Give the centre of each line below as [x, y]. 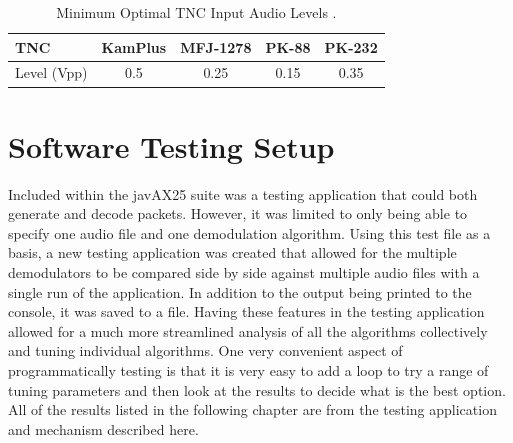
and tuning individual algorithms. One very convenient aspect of [205, 350]
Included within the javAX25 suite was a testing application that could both [243, 193]
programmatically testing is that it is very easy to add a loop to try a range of [248, 370]
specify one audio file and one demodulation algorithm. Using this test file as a [249, 232]
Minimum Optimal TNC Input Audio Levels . [196, 12]
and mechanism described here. [103, 428]
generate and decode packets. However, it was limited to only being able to [238, 213]
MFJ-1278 [216, 46]
